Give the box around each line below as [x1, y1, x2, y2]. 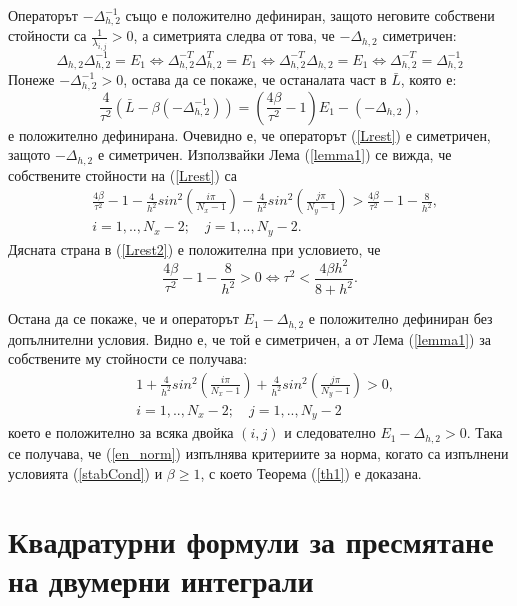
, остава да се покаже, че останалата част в [123, 69, 387, 90]
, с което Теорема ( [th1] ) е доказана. [200, 462, 422, 483]
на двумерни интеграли [8, 560, 314, 601]
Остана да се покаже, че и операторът [8, 308, 239, 329]
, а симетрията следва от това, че [133, 25, 335, 46]
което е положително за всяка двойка [8, 422, 234, 443]
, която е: [400, 69, 457, 90]
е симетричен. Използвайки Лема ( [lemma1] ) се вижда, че [97, 144, 452, 165]
